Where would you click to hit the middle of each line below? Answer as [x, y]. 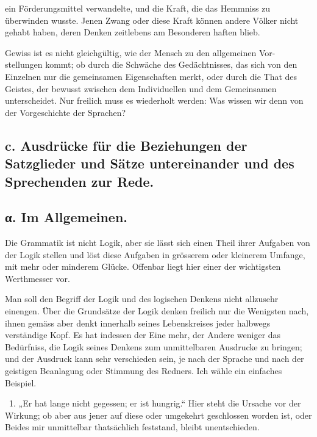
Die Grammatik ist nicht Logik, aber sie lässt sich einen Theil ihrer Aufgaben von [158, 243]
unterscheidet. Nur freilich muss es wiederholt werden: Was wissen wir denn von [154, 100]
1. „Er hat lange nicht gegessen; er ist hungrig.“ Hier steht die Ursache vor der [155, 403]
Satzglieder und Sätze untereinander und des [150, 163]
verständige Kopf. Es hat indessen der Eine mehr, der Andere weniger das [143, 335]
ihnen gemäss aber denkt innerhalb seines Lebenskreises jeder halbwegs [138, 323]
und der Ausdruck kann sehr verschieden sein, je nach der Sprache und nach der [155, 359]
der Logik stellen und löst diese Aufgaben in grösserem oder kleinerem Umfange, [155, 254]
